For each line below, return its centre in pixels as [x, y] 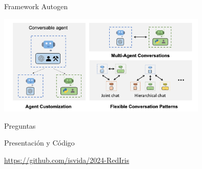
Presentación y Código [39, 143]
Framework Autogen [36, 6]
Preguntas [20, 125]
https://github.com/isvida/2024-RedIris [67, 160]
